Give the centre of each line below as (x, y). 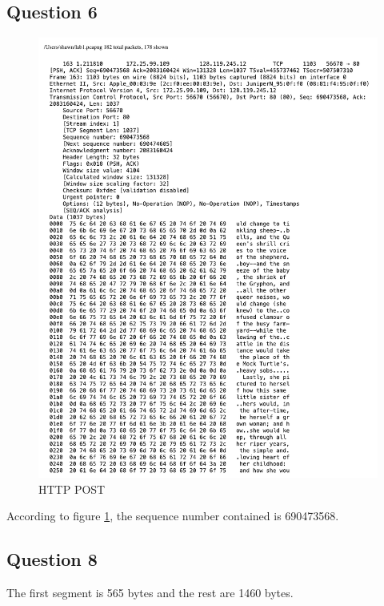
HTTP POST (72, 489)
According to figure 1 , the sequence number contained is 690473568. (173, 516)
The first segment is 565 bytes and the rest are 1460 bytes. (150, 593)
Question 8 (52, 559)
